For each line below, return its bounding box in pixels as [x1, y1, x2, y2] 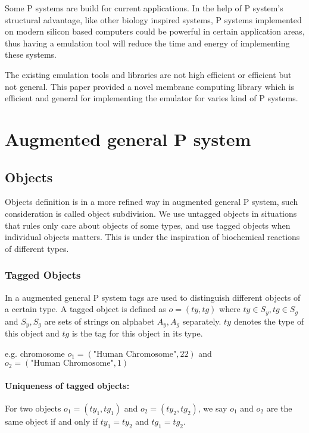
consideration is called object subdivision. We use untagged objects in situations [5, 207, 297, 219]
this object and [5, 327, 60, 339]
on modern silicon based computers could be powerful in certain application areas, [5, 25, 305, 38]
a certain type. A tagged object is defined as [5, 303, 166, 315]
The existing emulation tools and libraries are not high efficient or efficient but [5, 68, 292, 80]
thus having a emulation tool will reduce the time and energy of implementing [5, 36, 290, 49]
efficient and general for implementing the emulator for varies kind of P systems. [5, 92, 298, 104]
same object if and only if [5, 415, 98, 427]
